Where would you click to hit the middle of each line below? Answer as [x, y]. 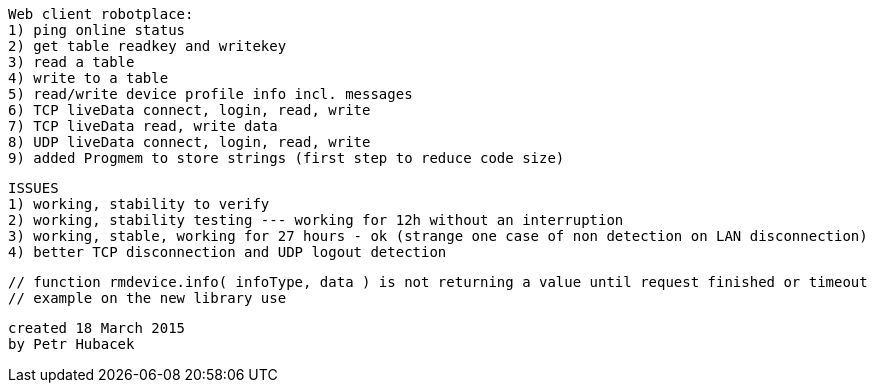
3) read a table [71, 62]
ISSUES [33, 188]
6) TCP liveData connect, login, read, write [189, 110]
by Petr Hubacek [71, 344]
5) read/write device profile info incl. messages [210, 94]
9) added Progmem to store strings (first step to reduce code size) [286, 158]
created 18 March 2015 [97, 328]
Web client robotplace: [101, 14]
